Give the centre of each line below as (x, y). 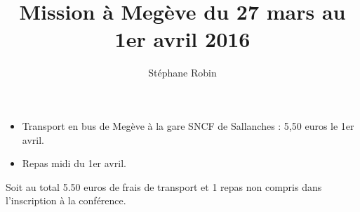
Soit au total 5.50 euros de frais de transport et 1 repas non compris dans (164, 186)
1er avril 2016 (182, 39)
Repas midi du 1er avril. (74, 163)
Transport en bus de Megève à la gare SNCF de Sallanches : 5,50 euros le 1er (188, 125)
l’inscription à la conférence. (66, 200)
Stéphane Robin (182, 73)
